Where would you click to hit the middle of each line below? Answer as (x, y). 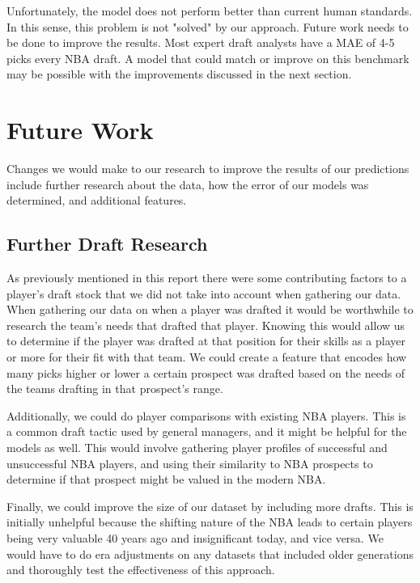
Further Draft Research (107, 244)
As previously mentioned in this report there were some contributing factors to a (207, 278)
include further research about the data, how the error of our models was (188, 184)
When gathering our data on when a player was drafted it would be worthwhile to (210, 309)
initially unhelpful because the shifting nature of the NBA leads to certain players (210, 522)
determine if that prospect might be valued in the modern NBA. (166, 479)
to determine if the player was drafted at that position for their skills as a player (206, 341)
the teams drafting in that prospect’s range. (115, 389)
